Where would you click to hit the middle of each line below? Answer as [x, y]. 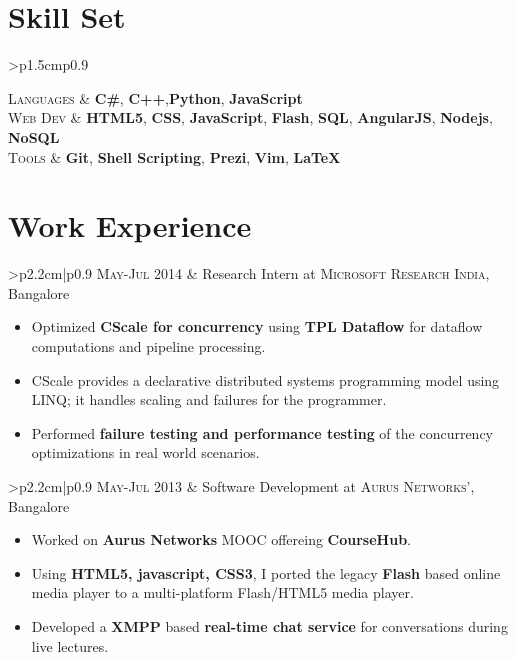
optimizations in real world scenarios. [145, 452]
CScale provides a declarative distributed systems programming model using [265, 379]
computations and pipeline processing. [148, 346]
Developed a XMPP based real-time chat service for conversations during [269, 625]
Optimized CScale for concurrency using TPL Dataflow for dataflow [257, 326]
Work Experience [130, 225]
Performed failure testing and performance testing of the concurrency [262, 432]
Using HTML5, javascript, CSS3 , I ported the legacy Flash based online [266, 572]
